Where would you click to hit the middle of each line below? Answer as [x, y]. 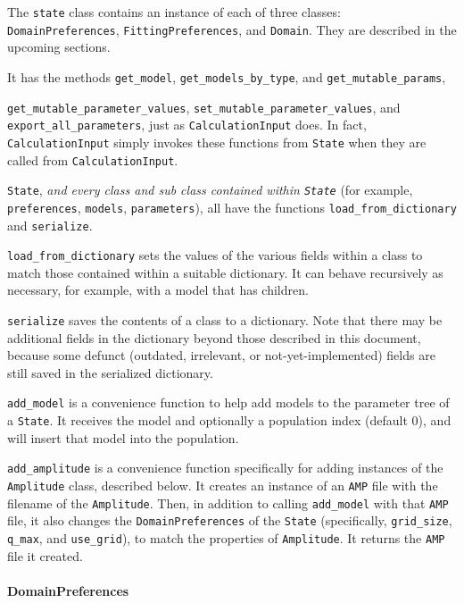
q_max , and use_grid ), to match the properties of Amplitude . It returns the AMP [226, 537]
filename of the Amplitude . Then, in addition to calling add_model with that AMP [228, 502]
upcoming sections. [59, 47]
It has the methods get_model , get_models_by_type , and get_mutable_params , [227, 76]
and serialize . [50, 225]
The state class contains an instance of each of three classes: [174, 12]
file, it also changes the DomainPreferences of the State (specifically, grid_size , [230, 520]
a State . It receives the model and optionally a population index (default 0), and [229, 420]
